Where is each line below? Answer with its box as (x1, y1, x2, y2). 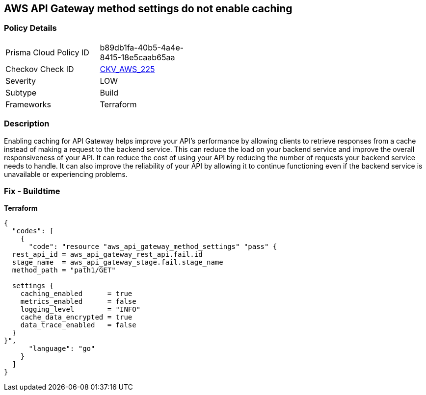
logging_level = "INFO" (20, 305, 141, 314)
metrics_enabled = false (20, 297, 136, 306)
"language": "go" (28, 345, 95, 353)
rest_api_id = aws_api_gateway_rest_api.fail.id (12, 250, 203, 259)
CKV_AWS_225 (100, 64, 155, 74)
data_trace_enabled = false (20, 321, 136, 329)
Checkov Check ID (5, 64, 74, 74)
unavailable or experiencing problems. (4, 170, 128, 178)
